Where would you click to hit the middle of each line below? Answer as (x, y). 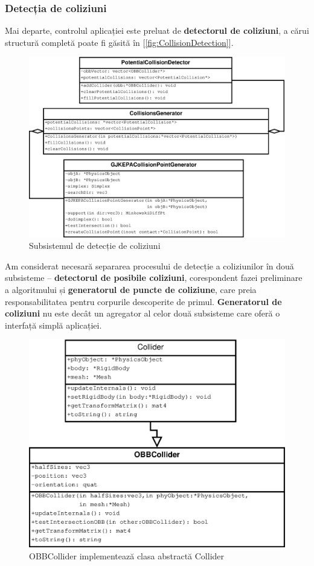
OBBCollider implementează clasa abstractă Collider (127, 555)
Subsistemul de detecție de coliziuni (95, 246)
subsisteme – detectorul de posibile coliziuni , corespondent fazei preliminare (154, 278)
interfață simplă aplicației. (53, 325)
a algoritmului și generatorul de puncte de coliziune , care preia (131, 289)
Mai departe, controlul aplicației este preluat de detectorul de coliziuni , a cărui (157, 31)
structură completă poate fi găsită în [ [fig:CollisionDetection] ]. (119, 42)
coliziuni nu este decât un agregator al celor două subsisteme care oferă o (143, 313)
